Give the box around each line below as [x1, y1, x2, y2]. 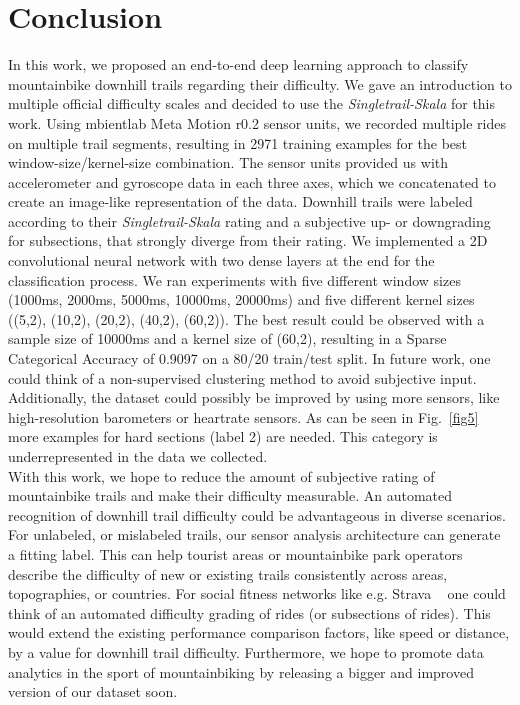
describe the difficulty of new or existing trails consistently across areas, [8, 563, 448, 584]
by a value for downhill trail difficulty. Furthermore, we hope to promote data [8, 641, 484, 662]
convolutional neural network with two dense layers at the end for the [8, 250, 435, 271]
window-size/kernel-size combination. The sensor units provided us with [8, 152, 449, 173]
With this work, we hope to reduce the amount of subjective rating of [8, 465, 435, 486]
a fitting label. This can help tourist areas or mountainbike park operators [8, 543, 463, 564]
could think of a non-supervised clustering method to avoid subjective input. [8, 367, 477, 388]
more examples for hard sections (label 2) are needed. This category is [8, 426, 438, 447]
